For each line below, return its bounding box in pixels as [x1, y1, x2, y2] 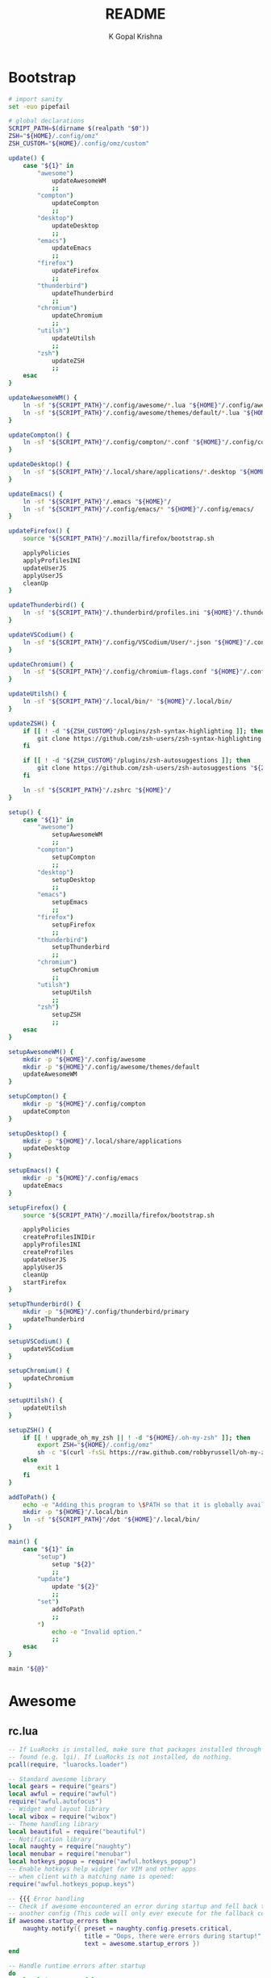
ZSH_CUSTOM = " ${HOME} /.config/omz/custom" [8, 140, 150, 148]
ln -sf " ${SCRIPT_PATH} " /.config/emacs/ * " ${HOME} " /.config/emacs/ [23, 505, 254, 513]
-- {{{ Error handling [8, 1894, 85, 1903]
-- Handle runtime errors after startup [8, 1962, 147, 1970]
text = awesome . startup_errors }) [84, 1939, 200, 1947]
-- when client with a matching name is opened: [8, 1872, 175, 1880]
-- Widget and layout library [8, 1805, 110, 1813]
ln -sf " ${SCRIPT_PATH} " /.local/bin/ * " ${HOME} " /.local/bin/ [23, 697, 232, 706]
